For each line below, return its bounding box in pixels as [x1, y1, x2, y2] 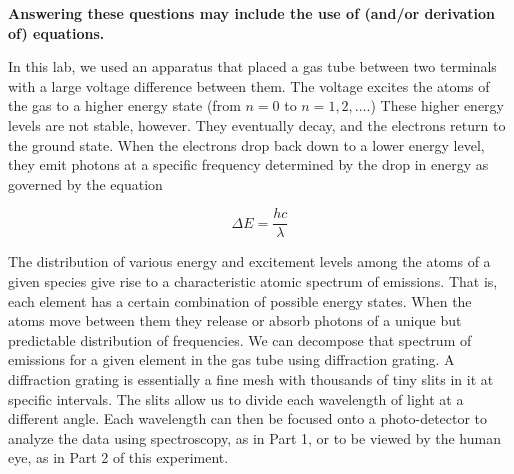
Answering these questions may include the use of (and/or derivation [8, 3, 496, 23]
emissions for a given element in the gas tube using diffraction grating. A [8, 349, 455, 370]
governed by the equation [8, 173, 163, 194]
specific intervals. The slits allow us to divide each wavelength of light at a [8, 388, 464, 409]
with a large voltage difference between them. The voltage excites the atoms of [8, 75, 490, 96]
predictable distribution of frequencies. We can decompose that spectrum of [8, 329, 472, 350]
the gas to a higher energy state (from [8, 95, 241, 116]
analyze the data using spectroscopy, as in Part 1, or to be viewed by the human [8, 427, 501, 448]
